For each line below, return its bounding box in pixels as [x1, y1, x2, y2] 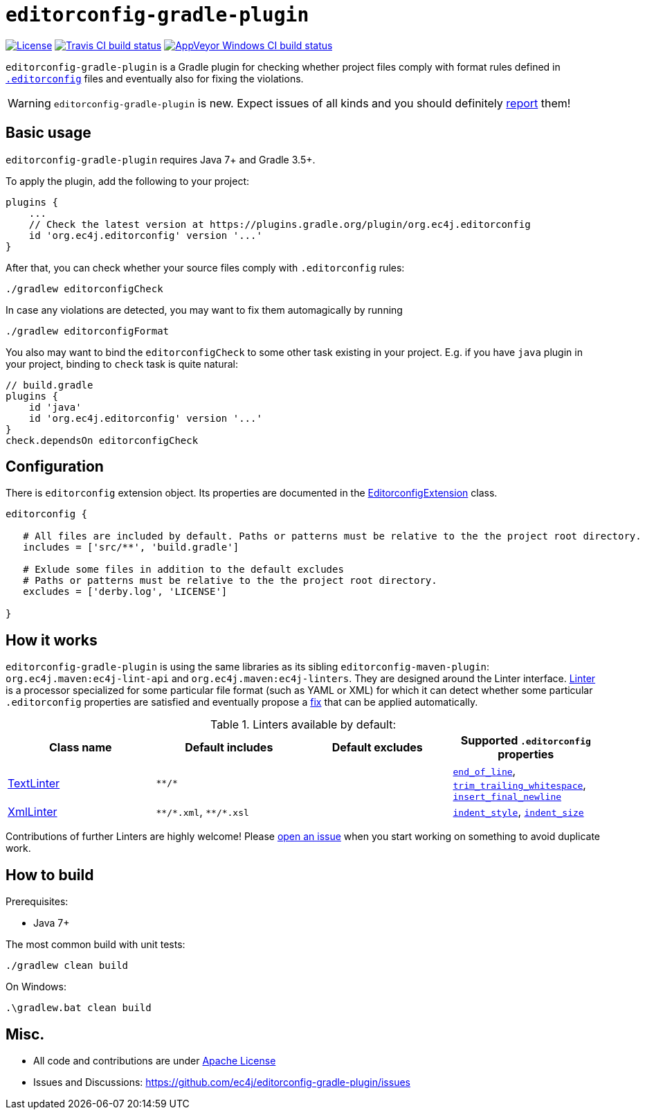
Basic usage [6, 124, 91, 142]
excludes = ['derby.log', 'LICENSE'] [23, 586, 228, 598]
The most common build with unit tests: [6, 938, 185, 951]
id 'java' [28, 401, 82, 413]
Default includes [185, 740, 273, 755]
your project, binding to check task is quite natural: [6, 357, 239, 370]
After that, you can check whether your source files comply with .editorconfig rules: [6, 261, 405, 274]
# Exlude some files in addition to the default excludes [23, 564, 344, 576]
